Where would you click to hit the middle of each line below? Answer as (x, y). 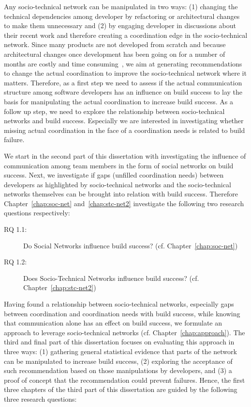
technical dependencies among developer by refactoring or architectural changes (122, 16)
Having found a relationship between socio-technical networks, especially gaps (119, 304)
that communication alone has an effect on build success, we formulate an (113, 323)
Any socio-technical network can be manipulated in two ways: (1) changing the (121, 6)
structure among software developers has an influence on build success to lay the (123, 92)
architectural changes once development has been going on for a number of (115, 54)
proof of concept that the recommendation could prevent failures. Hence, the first (125, 380)
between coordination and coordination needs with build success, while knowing (122, 313)
